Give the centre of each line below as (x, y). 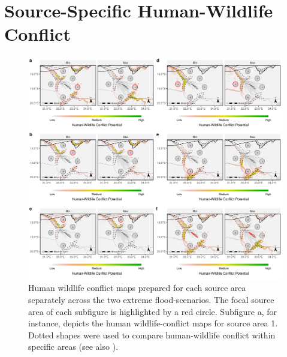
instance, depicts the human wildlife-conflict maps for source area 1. (153, 323)
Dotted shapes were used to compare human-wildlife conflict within (152, 334)
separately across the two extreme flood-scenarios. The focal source (151, 300)
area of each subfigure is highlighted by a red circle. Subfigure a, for (152, 311)
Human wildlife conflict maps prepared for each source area (137, 288)
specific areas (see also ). (73, 346)
